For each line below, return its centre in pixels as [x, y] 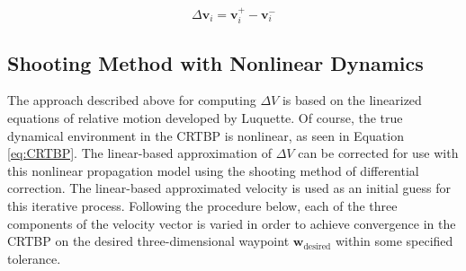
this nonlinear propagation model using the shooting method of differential [213, 170]
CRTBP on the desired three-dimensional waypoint [148, 241]
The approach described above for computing [132, 100]
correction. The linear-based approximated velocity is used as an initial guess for [229, 188]
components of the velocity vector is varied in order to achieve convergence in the [232, 223]
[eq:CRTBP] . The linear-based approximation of [139, 153]
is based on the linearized [352, 100]
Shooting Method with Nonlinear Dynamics [215, 62]
